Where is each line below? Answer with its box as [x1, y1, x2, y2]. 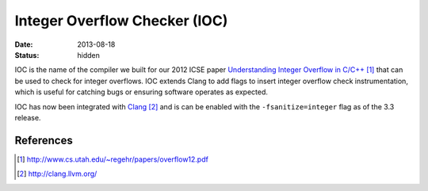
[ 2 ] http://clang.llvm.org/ [17, 169, 97, 178]
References [14, 133, 73, 147]
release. [14, 113, 41, 122]
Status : [14, 50, 40, 59]
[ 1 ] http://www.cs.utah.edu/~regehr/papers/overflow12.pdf [17, 155, 209, 164]
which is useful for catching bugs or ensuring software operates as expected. [14, 87, 269, 97]
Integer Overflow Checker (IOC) [14, 12, 228, 29]
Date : [14, 40, 33, 49]
